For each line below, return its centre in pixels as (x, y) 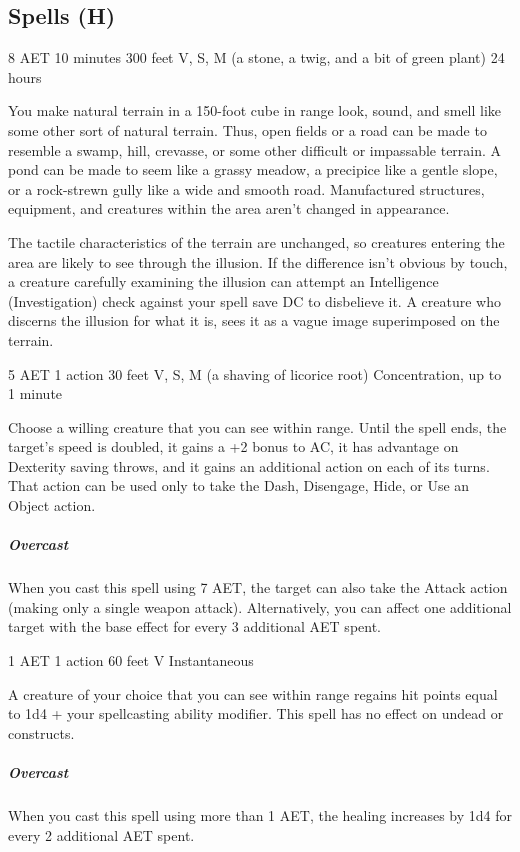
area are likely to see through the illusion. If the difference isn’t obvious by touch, (258, 261)
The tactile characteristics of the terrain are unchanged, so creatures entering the (256, 241)
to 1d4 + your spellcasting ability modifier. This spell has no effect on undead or (256, 713)
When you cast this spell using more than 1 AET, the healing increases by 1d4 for (260, 814)
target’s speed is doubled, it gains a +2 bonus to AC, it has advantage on (233, 446)
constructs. (41, 732)
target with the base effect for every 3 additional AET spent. (195, 626)
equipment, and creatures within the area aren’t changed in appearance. (229, 208)
